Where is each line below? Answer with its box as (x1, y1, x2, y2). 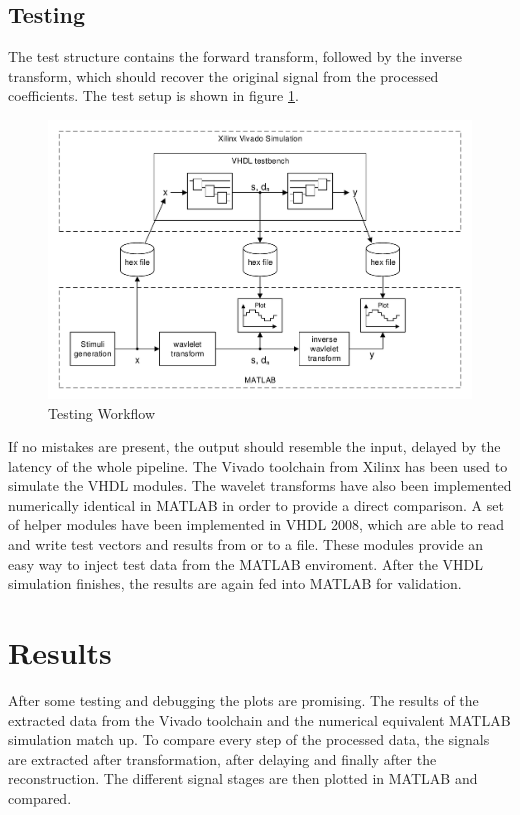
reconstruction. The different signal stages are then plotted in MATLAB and (8, 768, 478, 789)
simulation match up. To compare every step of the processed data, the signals (8, 729, 490, 750)
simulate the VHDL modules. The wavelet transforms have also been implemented (8, 475, 512, 496)
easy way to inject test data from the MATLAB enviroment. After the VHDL (8, 553, 484, 574)
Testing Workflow (48, 402, 156, 423)
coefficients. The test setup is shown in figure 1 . (8, 85, 299, 106)
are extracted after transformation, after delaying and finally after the (8, 748, 437, 769)
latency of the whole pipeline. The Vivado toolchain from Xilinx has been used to (8, 455, 508, 476)
